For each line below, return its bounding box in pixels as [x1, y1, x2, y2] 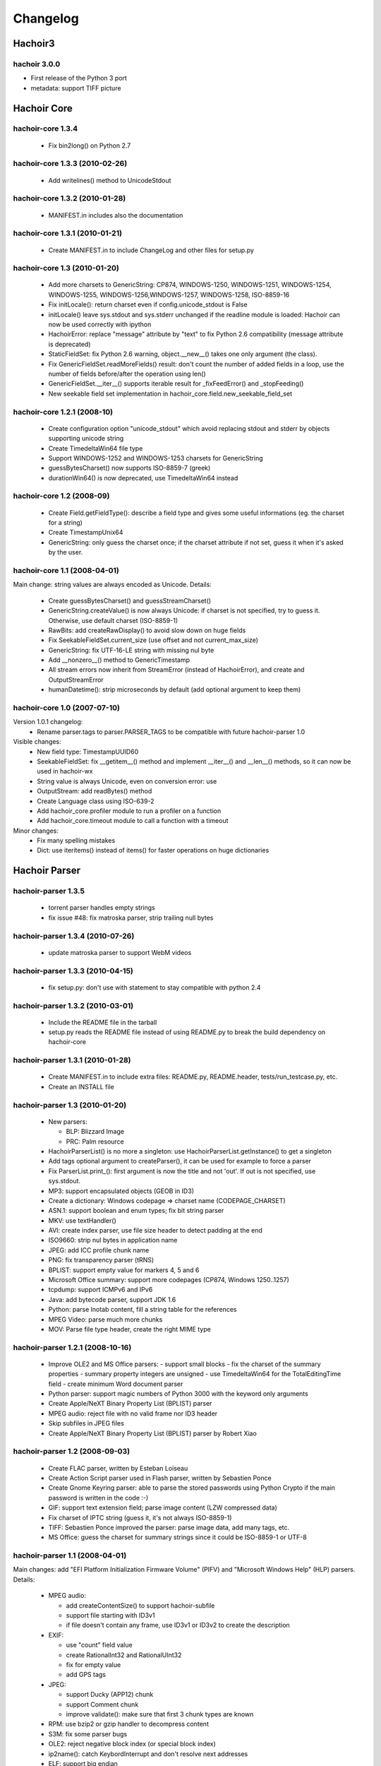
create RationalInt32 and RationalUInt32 [66, 1650, 182, 1659]
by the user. [48, 548, 83, 557]
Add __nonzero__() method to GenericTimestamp [48, 656, 190, 664]
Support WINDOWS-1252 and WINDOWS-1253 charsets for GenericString [48, 454, 264, 462]
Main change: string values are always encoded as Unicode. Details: [13, 580, 212, 589]
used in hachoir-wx [37, 767, 93, 776]
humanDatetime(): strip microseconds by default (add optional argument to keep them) [48, 685, 301, 694]
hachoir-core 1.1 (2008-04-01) [13, 565, 120, 575]
